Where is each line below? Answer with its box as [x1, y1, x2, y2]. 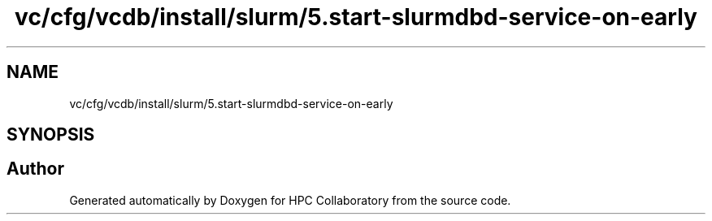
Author [7, 158, 64, 180]
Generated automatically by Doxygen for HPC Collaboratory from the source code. [69, 193, 511, 207]
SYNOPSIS [7, 124, 95, 145]
